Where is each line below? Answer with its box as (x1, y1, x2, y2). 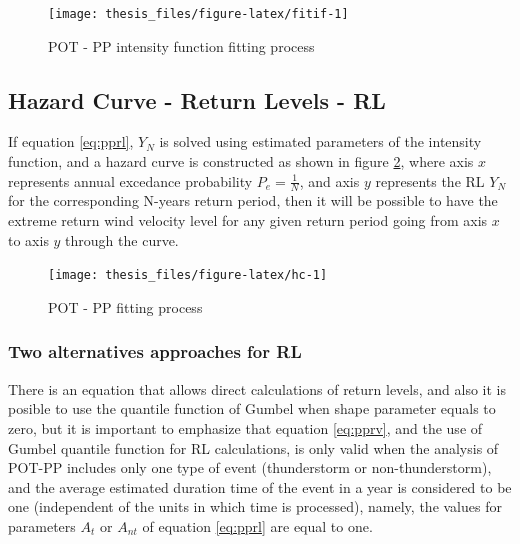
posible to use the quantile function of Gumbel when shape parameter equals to (8, 398, 496, 419)
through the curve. (65, 229, 179, 250)
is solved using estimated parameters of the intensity (159, 131, 482, 152)
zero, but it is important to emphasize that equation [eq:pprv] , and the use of (8, 417, 483, 438)
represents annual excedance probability (8, 170, 253, 191)
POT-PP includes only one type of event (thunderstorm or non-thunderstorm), (8, 457, 492, 478)
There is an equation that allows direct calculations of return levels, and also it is (8, 378, 506, 399)
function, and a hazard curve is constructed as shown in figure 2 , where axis (8, 151, 474, 172)
